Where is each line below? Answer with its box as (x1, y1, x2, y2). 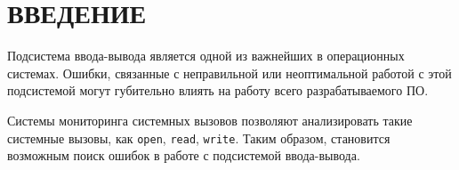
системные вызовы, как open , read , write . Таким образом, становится (7, 128, 391, 147)
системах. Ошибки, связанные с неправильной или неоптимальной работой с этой (7, 63, 452, 82)
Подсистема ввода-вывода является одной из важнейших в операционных (7, 46, 405, 65)
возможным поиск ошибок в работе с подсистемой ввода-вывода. (7, 146, 360, 165)
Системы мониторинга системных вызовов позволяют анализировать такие (7, 110, 413, 129)
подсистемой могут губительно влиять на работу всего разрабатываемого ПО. (7, 81, 429, 100)
